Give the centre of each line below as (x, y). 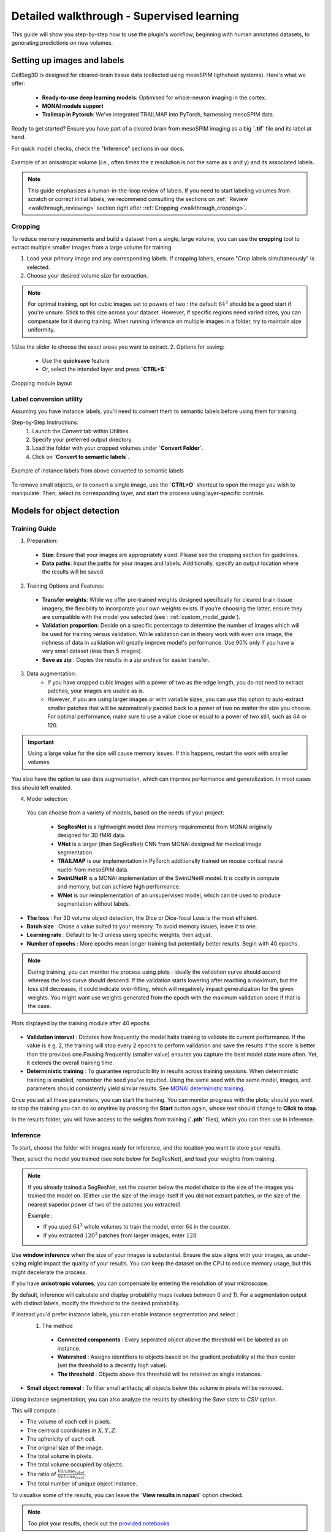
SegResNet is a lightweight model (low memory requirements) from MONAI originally (165, 827)
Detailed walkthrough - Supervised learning (125, 16)
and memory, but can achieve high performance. (119, 887)
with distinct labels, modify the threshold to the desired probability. (96, 1303)
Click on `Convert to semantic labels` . (81, 457)
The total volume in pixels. (60, 1456)
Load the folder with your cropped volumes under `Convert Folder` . (118, 448)
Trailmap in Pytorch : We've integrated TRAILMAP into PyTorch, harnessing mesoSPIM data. (158, 115)
